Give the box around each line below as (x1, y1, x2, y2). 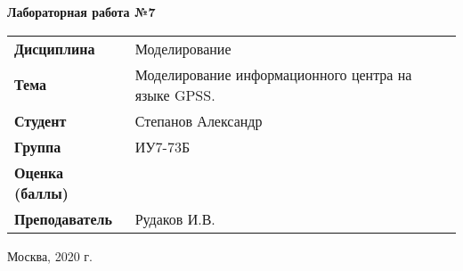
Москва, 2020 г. (7, 246, 93, 265)
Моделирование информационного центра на (134, 63, 412, 85)
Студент (14, 110, 67, 131)
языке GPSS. (134, 84, 215, 105)
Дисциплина (14, 37, 95, 59)
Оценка (14, 161, 63, 183)
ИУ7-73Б (134, 135, 191, 157)
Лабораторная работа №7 (7, 3, 156, 21)
